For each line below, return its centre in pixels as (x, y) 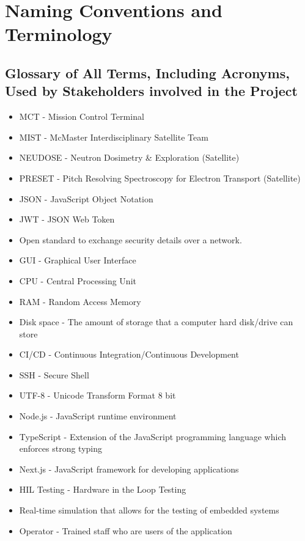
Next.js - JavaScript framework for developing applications (129, 469)
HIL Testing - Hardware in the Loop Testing (103, 489)
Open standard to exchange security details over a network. (130, 239)
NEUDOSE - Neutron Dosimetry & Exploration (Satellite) (129, 157)
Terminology (59, 34)
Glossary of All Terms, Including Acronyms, (147, 72)
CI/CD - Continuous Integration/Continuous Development (129, 354)
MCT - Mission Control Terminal (82, 116)
